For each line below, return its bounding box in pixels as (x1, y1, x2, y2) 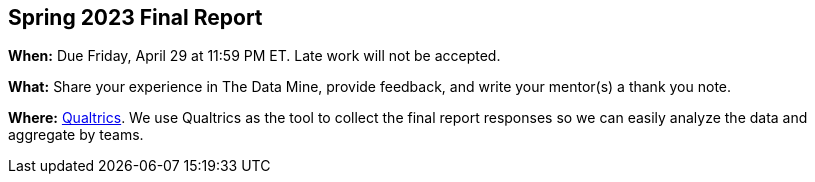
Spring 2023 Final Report (8, 5, 263, 30)
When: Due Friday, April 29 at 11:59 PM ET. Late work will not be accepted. (8, 47, 501, 65)
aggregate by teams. (8, 126, 144, 144)
